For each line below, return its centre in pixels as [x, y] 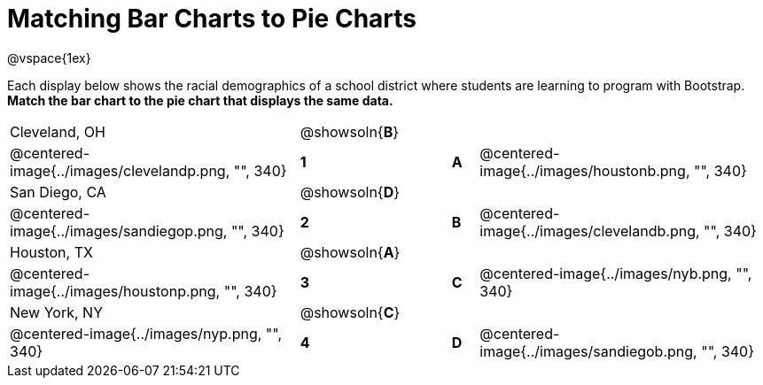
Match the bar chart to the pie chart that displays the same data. [200, 100]
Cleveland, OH [58, 131]
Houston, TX [51, 252]
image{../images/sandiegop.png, [119, 231]
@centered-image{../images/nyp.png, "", [146, 333]
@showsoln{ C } [350, 312]
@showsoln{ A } [350, 252]
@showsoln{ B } [350, 131]
